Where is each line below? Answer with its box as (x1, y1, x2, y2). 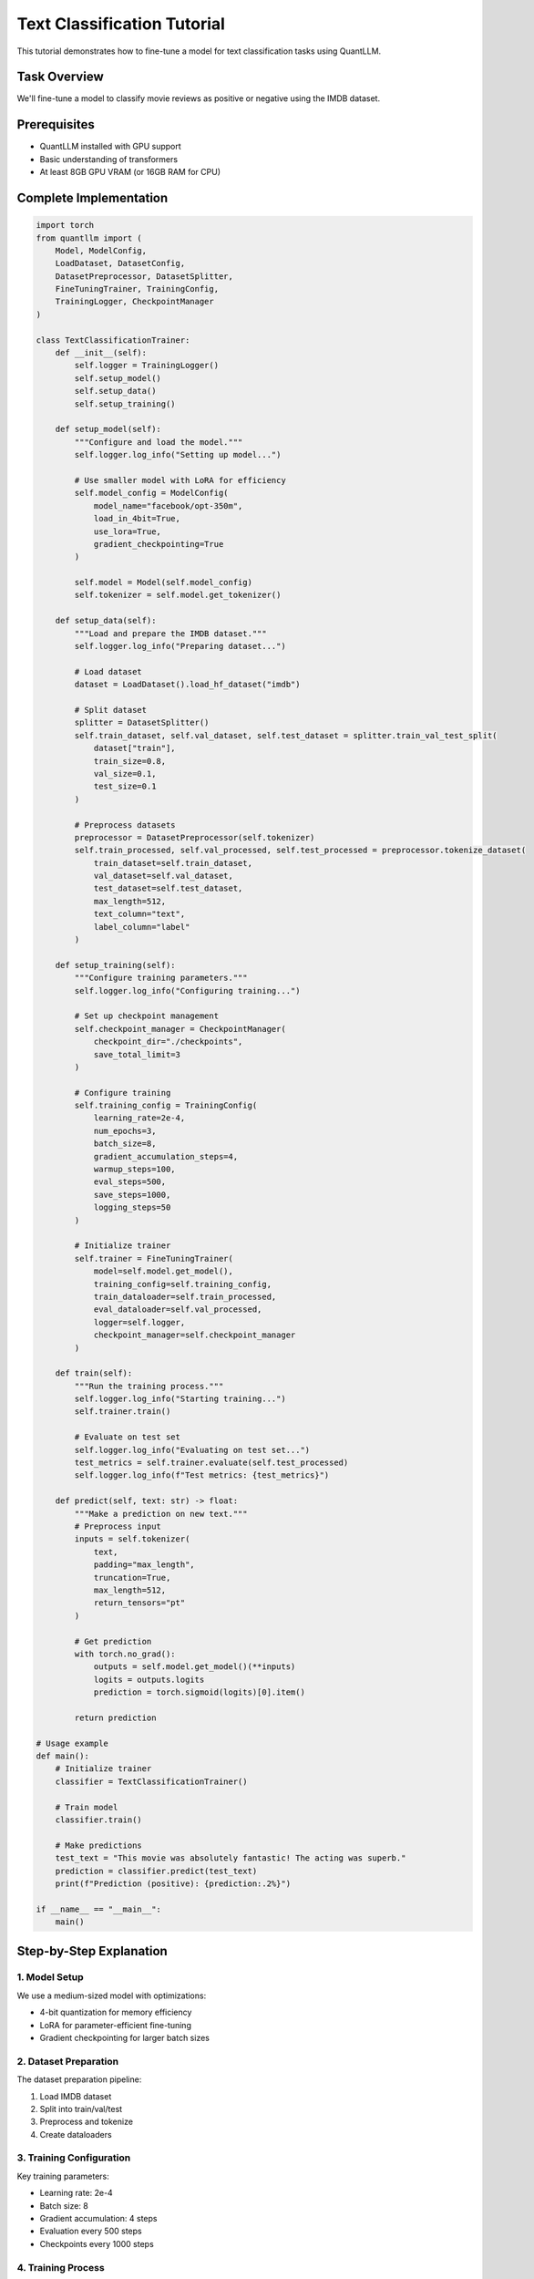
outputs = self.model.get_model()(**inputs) (93, 1662, 296, 1672)
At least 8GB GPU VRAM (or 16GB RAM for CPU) (39, 167, 221, 178)
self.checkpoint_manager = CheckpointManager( (74, 1024, 286, 1034)
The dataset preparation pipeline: (16, 2074, 142, 2085)
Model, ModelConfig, (55, 245, 148, 255)
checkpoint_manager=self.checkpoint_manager (93, 1330, 296, 1340)
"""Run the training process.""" (74, 1381, 224, 1391)
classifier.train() (55, 1814, 143, 1825)
